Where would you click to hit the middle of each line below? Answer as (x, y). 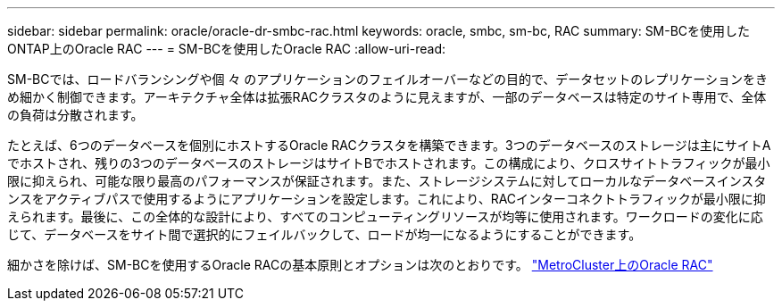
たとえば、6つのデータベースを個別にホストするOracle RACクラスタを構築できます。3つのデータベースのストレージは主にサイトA (389, 145)
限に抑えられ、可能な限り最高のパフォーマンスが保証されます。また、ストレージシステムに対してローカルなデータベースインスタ (387, 181)
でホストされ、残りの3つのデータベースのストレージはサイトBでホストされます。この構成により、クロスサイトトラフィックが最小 (389, 163)
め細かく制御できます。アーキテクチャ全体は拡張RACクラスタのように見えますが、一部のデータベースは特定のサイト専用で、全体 (387, 97)
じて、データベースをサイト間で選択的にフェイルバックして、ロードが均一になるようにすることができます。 (324, 234)
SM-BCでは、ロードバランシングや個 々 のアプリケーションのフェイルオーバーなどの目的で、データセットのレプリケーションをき (388, 79)
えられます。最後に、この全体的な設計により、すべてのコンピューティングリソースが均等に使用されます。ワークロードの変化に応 (385, 216)
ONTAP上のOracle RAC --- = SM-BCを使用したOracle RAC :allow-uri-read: (227, 49)
